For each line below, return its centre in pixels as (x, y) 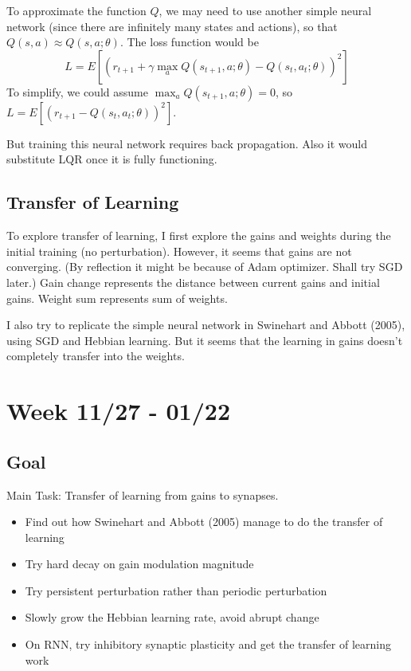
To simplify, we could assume (77, 91)
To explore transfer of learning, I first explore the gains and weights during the (199, 235)
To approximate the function (76, 10)
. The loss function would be (189, 42)
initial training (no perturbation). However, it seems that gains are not (179, 251)
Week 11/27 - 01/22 (119, 411)
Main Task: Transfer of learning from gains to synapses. (143, 494)
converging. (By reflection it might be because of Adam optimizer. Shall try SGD (205, 267)
